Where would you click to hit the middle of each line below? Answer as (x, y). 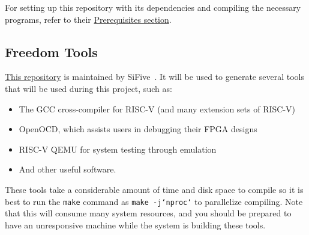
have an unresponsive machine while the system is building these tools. (135, 224)
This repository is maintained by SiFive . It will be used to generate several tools (154, 77)
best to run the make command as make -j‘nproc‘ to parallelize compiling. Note (154, 201)
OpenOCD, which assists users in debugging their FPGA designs (138, 129)
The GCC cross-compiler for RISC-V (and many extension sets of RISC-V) (157, 108)
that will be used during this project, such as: (88, 88)
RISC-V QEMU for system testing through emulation (118, 149)
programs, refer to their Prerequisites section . (88, 19)
